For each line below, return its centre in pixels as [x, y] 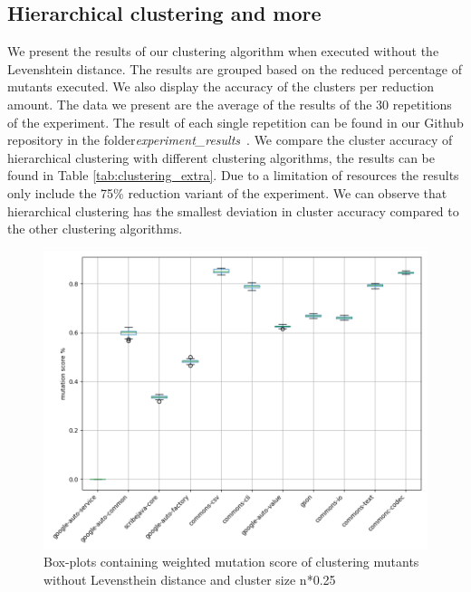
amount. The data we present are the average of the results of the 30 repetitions [230, 104]
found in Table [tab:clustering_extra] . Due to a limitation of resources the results [233, 175]
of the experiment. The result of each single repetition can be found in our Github [235, 122]
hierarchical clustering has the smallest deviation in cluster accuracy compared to [233, 210]
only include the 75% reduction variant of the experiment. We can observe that [227, 192]
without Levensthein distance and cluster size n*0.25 [190, 579]
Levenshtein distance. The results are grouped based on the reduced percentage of [235, 68]
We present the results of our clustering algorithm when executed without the [223, 51]
